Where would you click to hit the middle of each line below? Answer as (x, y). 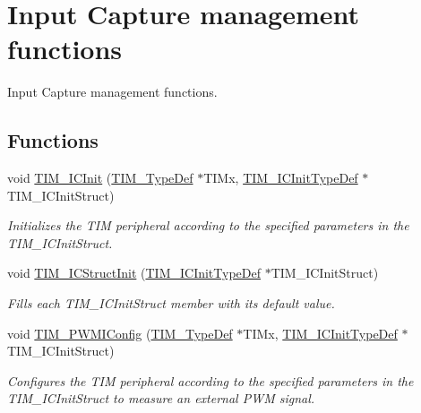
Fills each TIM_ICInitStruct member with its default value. (171, 303)
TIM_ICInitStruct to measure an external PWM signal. (161, 398)
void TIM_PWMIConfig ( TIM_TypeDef (120, 333)
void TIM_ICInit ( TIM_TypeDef (100, 178)
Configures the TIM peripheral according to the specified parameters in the (210, 380)
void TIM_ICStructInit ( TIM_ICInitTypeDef (134, 273)
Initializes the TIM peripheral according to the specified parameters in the (208, 225)
